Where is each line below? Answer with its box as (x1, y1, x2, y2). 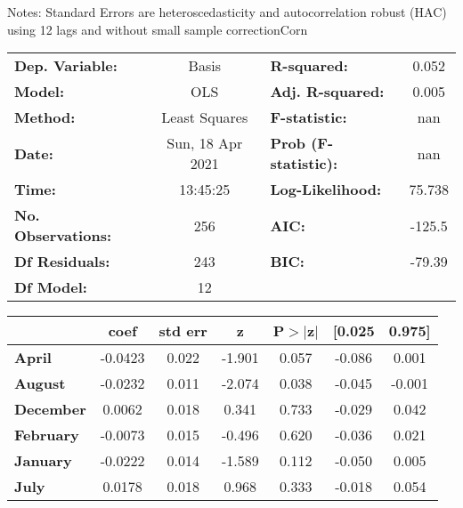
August (14, 373, 66, 394)
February (14, 424, 79, 446)
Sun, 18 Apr (167, 133, 243, 154)
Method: (14, 107, 76, 128)
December (14, 399, 86, 420)
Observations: (14, 225, 112, 246)
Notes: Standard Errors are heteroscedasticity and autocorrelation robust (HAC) (7, 3, 447, 20)
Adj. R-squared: (270, 81, 385, 102)
